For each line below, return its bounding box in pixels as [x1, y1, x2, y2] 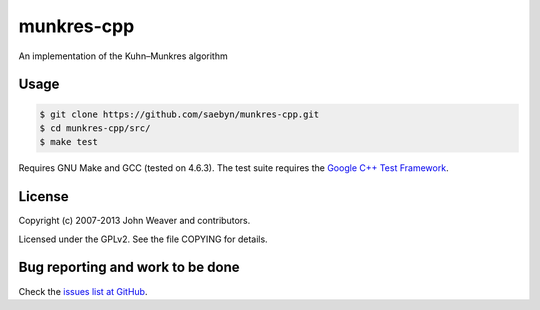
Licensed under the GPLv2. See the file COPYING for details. [18, 233, 269, 245]
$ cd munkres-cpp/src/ [39, 122, 151, 134]
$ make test [39, 136, 99, 148]
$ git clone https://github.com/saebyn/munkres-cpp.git [39, 108, 320, 120]
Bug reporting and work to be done [18, 259, 240, 276]
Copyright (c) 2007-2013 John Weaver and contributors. [18, 215, 251, 227]
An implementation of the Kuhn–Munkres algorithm [18, 50, 229, 62]
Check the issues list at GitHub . [18, 285, 148, 297]
